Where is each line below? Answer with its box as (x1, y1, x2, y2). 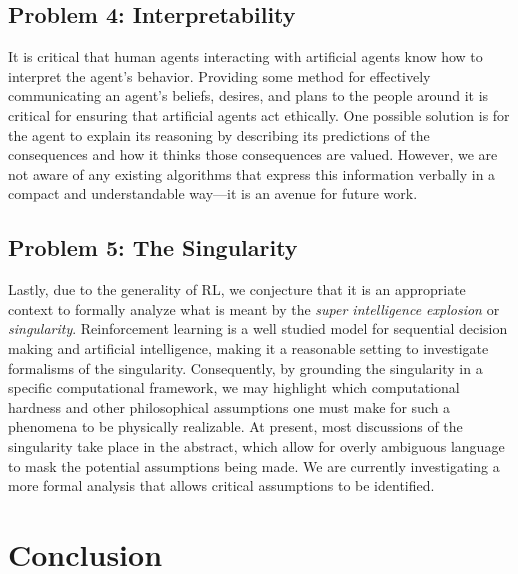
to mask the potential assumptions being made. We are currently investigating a (8, 455, 500, 476)
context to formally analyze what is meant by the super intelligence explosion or (8, 298, 500, 319)
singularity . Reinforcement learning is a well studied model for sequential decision (8, 318, 508, 339)
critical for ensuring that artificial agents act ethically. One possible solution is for (8, 104, 510, 125)
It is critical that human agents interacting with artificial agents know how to (8, 46, 483, 67)
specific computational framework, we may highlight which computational (8, 377, 460, 398)
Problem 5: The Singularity (8, 232, 298, 263)
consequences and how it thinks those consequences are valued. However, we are (8, 144, 498, 165)
